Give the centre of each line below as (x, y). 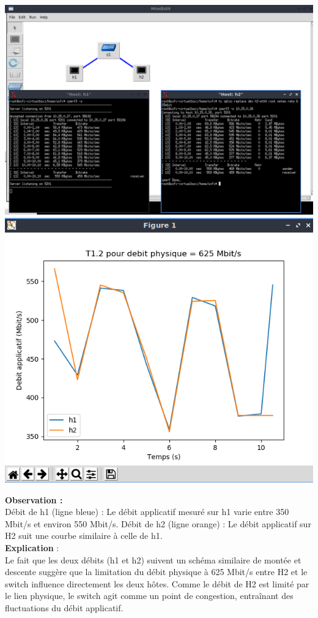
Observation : (34, 499)
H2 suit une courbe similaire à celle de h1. (84, 536)
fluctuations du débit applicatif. (64, 607)
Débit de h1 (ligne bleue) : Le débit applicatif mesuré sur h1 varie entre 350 (147, 512)
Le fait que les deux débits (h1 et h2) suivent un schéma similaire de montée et (153, 559)
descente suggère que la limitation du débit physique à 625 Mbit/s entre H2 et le (156, 572)
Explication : (32, 547)
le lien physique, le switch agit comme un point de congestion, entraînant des (149, 596)
